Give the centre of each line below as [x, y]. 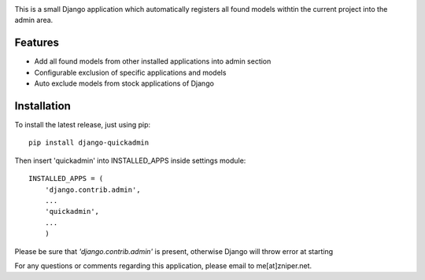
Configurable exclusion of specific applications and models [130, 72]
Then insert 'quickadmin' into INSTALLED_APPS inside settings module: [130, 160]
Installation [42, 106]
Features [37, 43]
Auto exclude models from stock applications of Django [124, 83]
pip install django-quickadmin [89, 143]
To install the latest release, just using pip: [83, 124]
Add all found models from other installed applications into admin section [153, 61]
